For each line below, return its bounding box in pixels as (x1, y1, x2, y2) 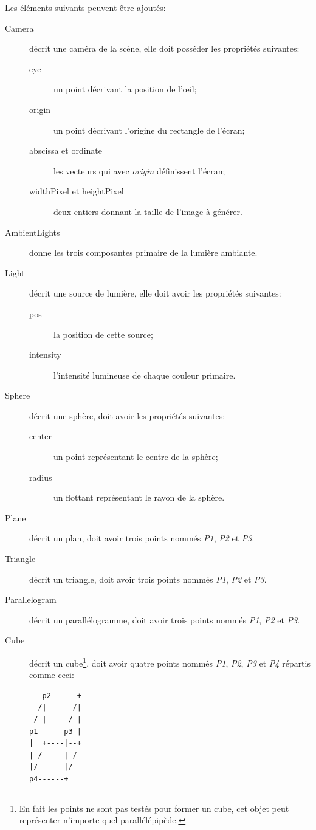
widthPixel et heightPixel (29, 185, 124, 197)
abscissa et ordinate (29, 144, 103, 157)
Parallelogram (5, 593, 57, 606)
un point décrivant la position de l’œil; (53, 83, 197, 95)
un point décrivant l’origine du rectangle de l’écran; (53, 123, 245, 136)
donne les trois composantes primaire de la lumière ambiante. (29, 246, 258, 259)
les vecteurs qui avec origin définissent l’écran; (53, 164, 225, 177)
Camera (5, 21, 34, 34)
